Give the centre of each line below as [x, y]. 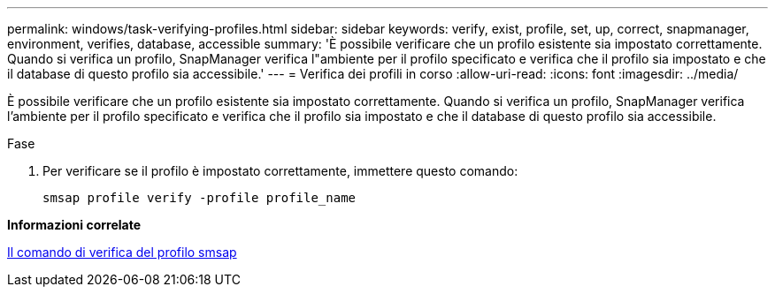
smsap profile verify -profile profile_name [200, 198]
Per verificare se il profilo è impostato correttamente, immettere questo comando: [280, 171]
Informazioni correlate [74, 225]
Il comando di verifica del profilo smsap [122, 252]
